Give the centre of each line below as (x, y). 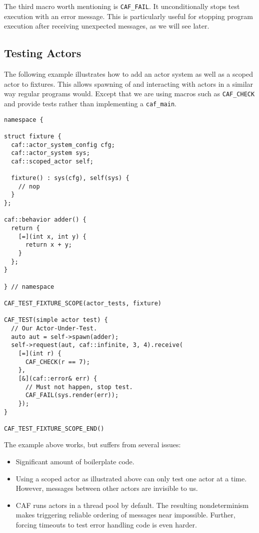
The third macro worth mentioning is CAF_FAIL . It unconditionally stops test (122, 6)
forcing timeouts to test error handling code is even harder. (106, 525)
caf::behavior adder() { (45, 220)
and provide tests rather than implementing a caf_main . (90, 103)
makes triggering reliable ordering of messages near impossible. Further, (125, 515)
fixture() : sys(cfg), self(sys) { (70, 178)
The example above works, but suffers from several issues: (92, 445)
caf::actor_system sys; (50, 153)
